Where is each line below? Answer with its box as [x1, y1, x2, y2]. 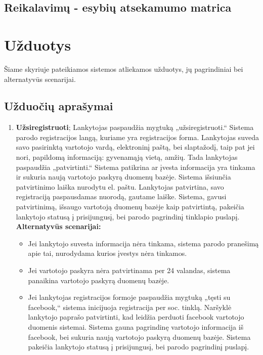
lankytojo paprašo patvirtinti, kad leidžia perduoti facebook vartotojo [28, 312, 244, 322]
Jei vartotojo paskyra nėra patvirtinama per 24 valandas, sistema [28, 265, 231, 276]
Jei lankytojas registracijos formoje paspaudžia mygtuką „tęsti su [28, 292, 231, 302]
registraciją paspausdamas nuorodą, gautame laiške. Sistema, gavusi [16, 191, 227, 202]
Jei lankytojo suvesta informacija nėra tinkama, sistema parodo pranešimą [28, 238, 259, 248]
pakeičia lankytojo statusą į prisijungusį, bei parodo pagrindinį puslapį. [28, 341, 249, 352]
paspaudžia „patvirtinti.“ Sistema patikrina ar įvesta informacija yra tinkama [16, 161, 255, 172]
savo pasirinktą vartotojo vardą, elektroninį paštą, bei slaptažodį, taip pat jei [16, 142, 255, 152]
